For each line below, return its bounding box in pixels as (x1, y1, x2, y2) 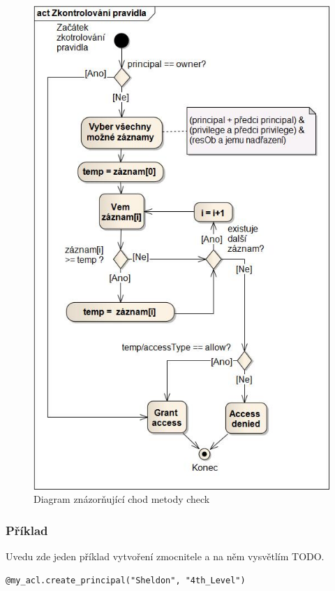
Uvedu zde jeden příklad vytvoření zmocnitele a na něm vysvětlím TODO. (6, 549, 325, 564)
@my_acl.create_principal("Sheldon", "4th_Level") (6, 575, 246, 585)
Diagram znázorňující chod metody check (33, 492, 210, 506)
